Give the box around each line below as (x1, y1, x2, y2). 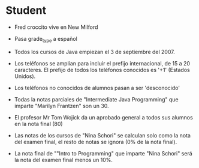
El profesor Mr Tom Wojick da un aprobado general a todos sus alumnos (14, 113, 193, 121)
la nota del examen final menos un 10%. (14, 156, 113, 163)
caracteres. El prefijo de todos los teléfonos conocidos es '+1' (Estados (14, 66, 190, 73)
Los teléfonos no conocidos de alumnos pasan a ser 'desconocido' (14, 84, 180, 91)
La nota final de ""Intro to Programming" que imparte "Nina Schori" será (14, 149, 192, 157)
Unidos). (14, 73, 36, 80)
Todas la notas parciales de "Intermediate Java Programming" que (14, 95, 179, 103)
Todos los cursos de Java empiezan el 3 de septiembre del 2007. (14, 48, 175, 55)
